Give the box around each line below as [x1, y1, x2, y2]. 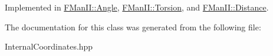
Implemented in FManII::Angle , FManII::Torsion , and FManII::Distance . [5, 1, 269, 13]
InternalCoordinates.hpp [5, 40, 93, 52]
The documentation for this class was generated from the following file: [5, 20, 261, 33]
